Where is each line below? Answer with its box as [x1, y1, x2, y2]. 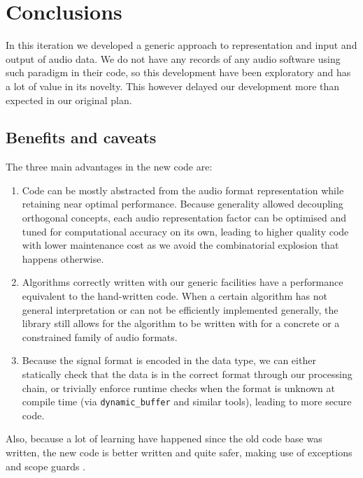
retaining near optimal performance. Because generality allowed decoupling [22, 196, 343, 211]
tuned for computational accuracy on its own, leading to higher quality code [22, 224, 349, 238]
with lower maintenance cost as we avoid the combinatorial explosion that [22, 238, 339, 252]
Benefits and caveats [6, 126, 157, 148]
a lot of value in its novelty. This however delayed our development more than [6, 78, 340, 93]
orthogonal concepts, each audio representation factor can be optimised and [22, 210, 346, 225]
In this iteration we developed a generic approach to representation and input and [6, 38, 357, 52]
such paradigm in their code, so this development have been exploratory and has [6, 65, 351, 80]
